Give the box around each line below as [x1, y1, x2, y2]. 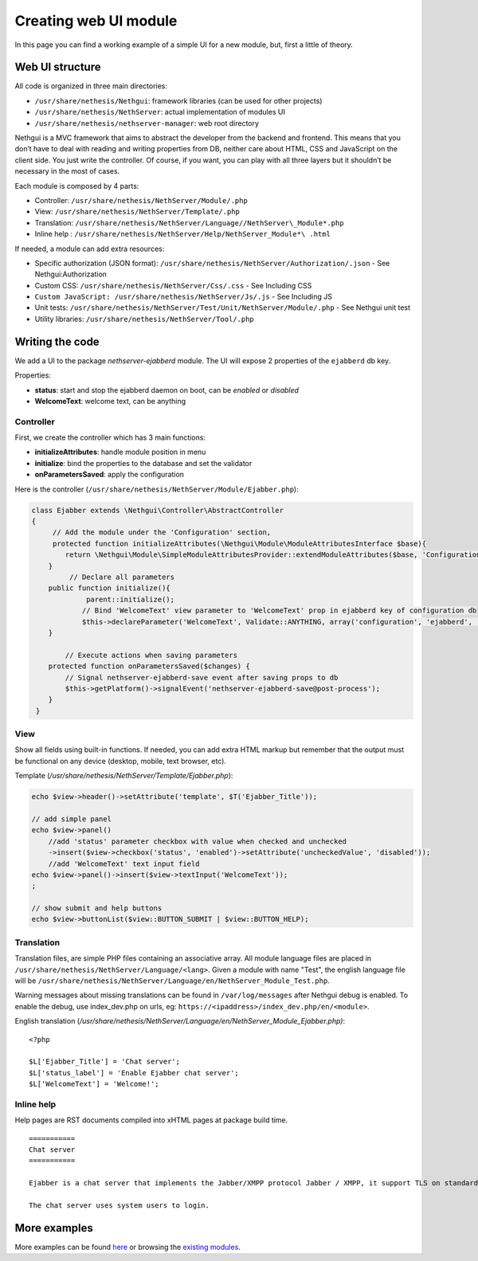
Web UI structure [14, 61, 101, 74]
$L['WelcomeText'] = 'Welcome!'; [29, 1079, 159, 1089]
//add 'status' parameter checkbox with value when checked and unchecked [48, 836, 347, 846]
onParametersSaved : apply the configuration [34, 470, 185, 480]
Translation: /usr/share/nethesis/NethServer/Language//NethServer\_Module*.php [34, 217, 344, 227]
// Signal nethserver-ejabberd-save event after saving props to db [65, 673, 339, 682]
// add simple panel [31, 814, 112, 824]
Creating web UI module [14, 12, 178, 29]
